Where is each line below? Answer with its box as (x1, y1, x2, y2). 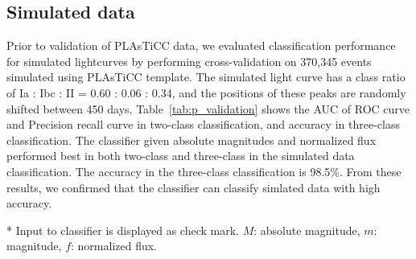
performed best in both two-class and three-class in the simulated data (6, 147, 355, 164)
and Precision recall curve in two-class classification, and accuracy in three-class (6, 116, 400, 133)
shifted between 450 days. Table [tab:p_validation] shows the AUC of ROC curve (6, 100, 410, 117)
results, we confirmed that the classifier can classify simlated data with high (6, 179, 381, 195)
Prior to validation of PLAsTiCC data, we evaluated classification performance (6, 37, 396, 54)
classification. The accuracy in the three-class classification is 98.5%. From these (6, 162, 402, 179)
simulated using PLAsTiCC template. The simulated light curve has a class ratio (6, 68, 406, 85)
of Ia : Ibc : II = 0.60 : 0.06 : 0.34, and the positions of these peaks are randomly (6, 84, 406, 101)
